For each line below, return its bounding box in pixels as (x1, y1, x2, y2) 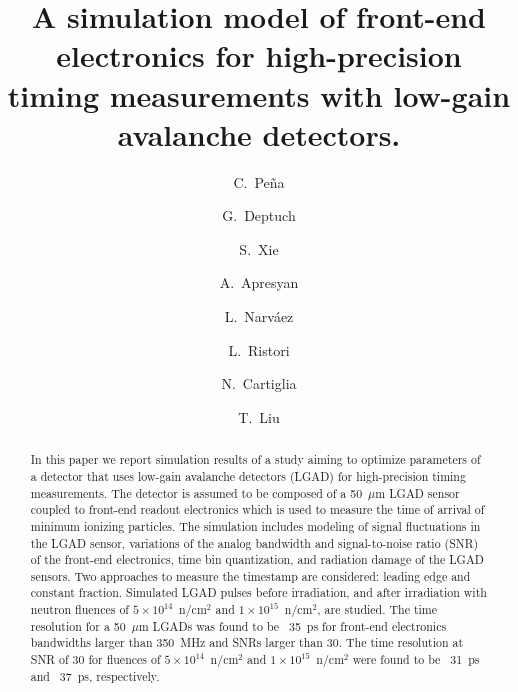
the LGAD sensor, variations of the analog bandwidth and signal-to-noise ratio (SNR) (30, 534, 479, 551)
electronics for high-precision (56, 35, 462, 76)
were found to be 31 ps (352, 651, 480, 668)
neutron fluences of (30, 601, 130, 618)
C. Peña (233, 171, 285, 192)
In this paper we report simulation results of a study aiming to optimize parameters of (30, 451, 481, 468)
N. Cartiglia (221, 373, 297, 394)
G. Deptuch (222, 205, 296, 226)
